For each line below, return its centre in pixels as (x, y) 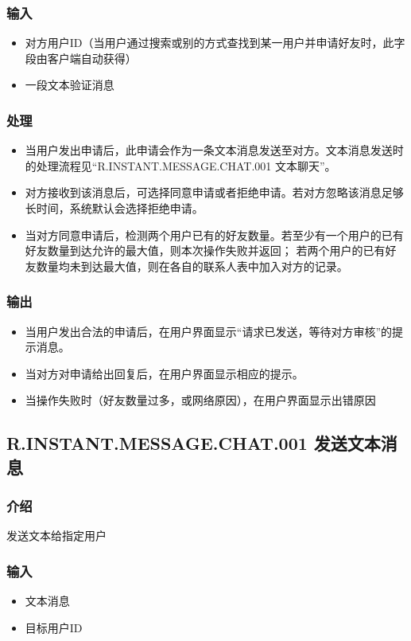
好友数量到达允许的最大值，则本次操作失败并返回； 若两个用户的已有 (205, 250)
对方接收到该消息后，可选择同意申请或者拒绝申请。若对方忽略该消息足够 (214, 192)
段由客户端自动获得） (81, 58)
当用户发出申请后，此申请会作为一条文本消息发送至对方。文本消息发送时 (214, 150)
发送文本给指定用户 (56, 535)
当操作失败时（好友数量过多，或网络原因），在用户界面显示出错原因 (200, 400)
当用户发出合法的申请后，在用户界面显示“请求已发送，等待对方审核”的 (209, 331)
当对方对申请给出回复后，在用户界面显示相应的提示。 (164, 373)
